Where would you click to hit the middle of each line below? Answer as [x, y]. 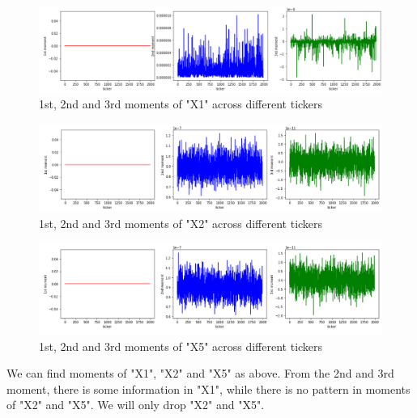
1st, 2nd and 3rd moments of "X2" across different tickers [181, 224]
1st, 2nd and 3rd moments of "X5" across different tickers [181, 346]
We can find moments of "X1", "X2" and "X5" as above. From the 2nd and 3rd [200, 373]
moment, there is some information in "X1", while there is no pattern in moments [208, 388]
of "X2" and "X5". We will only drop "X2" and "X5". [136, 405]
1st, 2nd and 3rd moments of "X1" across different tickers [181, 104]
